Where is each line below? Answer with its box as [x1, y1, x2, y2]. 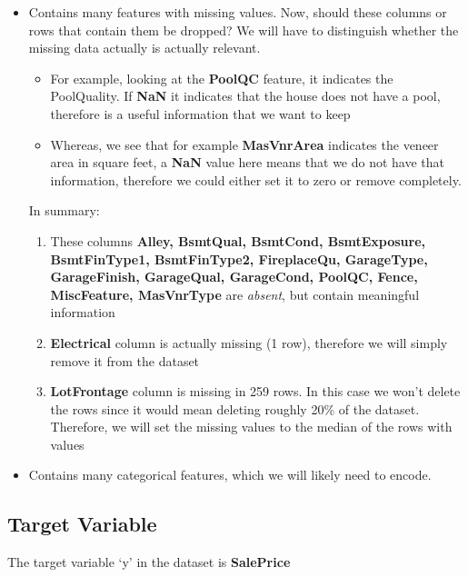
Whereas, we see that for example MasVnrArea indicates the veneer [50, 134, 439, 154]
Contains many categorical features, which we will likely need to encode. [28, 465, 432, 484]
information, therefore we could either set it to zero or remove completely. [50, 170, 462, 189]
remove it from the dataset [50, 351, 200, 370]
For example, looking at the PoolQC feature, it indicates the [50, 68, 393, 87]
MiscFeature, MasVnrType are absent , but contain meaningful [50, 284, 420, 303]
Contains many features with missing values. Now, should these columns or [28, 3, 447, 21]
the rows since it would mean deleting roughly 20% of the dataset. [50, 399, 420, 418]
